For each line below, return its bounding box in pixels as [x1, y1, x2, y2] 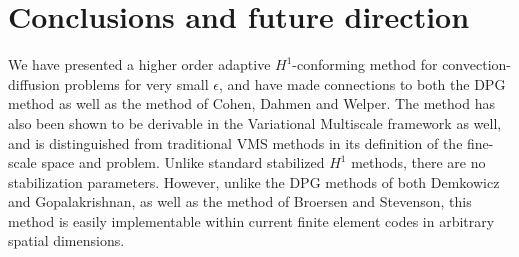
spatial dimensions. [8, 230, 125, 251]
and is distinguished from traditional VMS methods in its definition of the [8, 132, 463, 153]
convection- [442, 54, 511, 75]
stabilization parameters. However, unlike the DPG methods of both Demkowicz [8, 171, 500, 192]
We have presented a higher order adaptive [8, 54, 271, 75]
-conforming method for [292, 54, 438, 75]
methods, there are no [351, 152, 486, 173]
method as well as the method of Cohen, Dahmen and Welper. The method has [8, 93, 495, 114]
